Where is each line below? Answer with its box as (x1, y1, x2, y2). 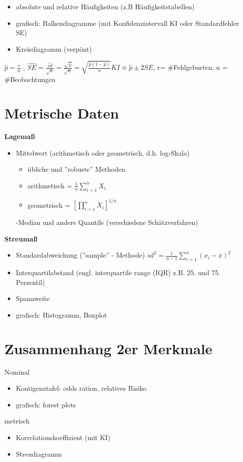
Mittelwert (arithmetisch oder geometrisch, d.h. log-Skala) (16, 147, 190, 158)
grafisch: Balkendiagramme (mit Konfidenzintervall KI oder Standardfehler (16, 18, 239, 28)
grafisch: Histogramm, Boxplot (16, 309, 107, 320)
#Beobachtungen (4, 74, 56, 84)
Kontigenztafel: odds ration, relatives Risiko (16, 383, 147, 393)
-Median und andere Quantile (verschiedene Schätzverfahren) (16, 217, 198, 227)
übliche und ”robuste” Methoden (27, 164, 126, 174)
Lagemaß (4, 131, 35, 141)
